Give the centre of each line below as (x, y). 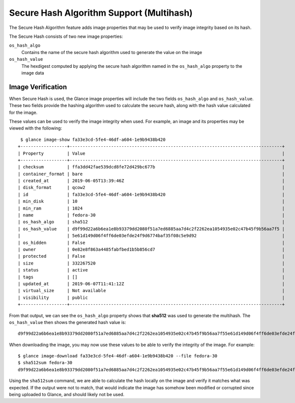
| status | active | (151, 270)
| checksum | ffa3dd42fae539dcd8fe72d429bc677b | (151, 167)
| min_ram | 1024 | (151, 208)
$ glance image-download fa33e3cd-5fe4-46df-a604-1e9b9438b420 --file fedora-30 (118, 356)
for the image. (23, 112)
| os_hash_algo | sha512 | (151, 222)
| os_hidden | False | (151, 242)
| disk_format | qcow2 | (151, 188)
